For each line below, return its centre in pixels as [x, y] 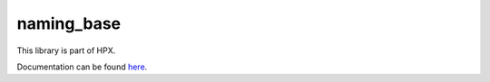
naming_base [69, 23]
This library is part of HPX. [66, 50]
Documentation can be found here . [82, 67]
